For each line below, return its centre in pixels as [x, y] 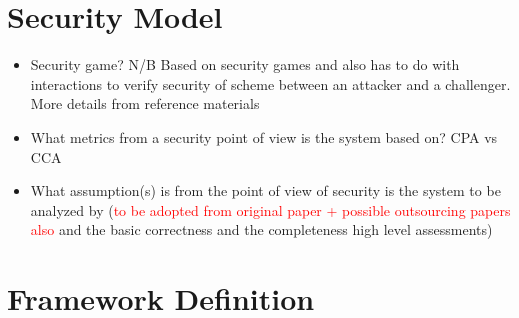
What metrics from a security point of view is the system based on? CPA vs [264, 136]
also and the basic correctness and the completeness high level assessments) [261, 229]
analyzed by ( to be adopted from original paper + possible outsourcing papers [270, 209]
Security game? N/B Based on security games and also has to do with [245, 64]
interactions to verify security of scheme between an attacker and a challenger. [270, 83]
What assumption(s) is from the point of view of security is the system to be [265, 190]
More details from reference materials [145, 103]
